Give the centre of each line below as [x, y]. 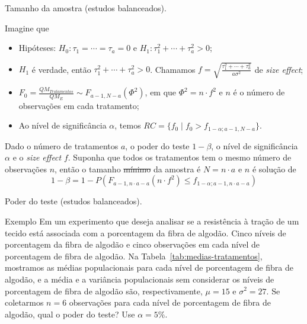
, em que [161, 92]
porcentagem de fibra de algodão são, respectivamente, [104, 291]
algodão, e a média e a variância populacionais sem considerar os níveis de [140, 279]
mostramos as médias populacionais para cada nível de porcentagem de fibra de [149, 267]
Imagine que [27, 28]
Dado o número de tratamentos [62, 145]
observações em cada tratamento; [79, 105]
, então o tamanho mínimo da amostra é [128, 169]
